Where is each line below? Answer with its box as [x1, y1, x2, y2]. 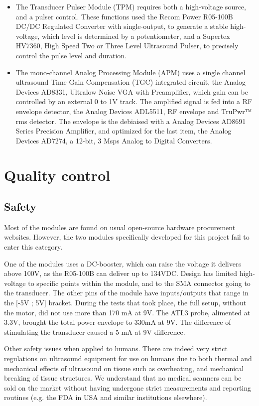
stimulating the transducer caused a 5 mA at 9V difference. [4, 326, 185, 337]
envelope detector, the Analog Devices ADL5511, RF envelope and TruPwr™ [15, 106, 252, 116]
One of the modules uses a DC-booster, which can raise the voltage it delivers [4, 258, 241, 269]
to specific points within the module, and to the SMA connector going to [28, 277, 251, 288]
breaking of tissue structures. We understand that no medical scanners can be [4, 373, 242, 383]
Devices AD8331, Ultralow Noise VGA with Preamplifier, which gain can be [15, 86, 248, 97]
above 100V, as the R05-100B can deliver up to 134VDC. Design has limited [4, 268, 238, 278]
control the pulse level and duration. [15, 50, 127, 60]
